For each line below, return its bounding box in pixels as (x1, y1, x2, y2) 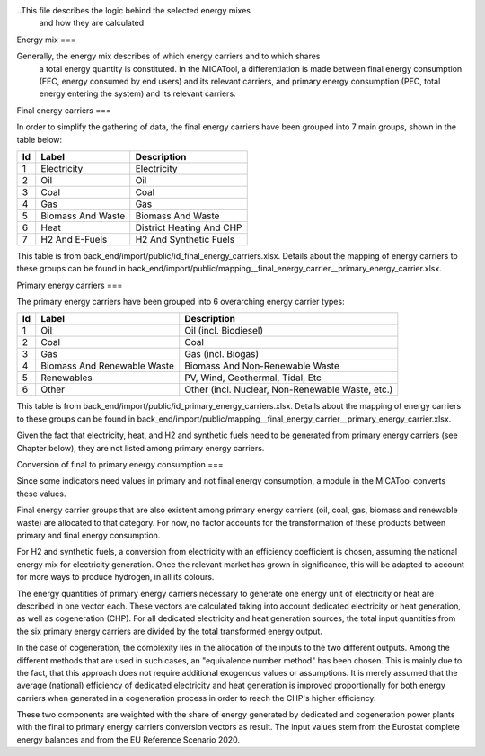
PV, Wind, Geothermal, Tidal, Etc (184, 371, 322, 384)
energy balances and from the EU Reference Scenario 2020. (16, 734, 241, 745)
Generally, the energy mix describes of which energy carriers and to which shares (16, 50, 321, 62)
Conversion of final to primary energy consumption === (16, 459, 224, 470)
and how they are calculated (39, 18, 145, 29)
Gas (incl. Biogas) (184, 348, 260, 360)
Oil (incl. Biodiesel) (184, 325, 264, 337)
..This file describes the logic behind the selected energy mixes (16, 5, 251, 15)
